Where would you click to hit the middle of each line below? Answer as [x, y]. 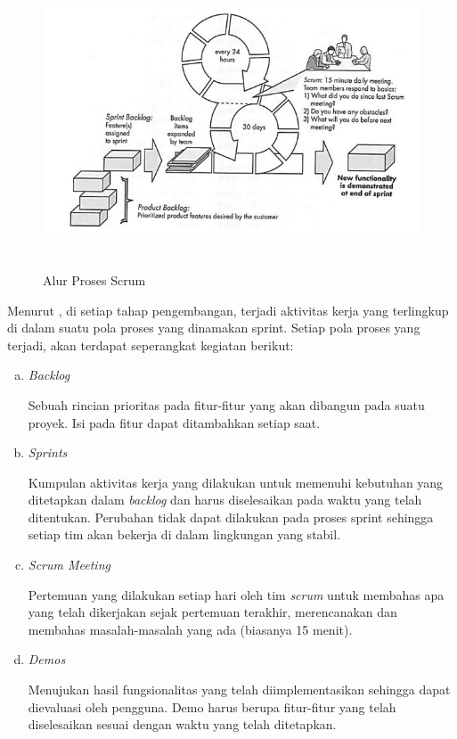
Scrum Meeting [69, 565]
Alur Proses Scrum [94, 279]
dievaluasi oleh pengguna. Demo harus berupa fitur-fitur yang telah [212, 706]
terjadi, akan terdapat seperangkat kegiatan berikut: [151, 345]
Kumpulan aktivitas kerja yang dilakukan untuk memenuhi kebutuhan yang [236, 482]
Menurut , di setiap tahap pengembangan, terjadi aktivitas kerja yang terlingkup [228, 310]
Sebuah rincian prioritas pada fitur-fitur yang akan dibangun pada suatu [226, 404]
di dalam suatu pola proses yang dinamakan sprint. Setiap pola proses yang [214, 328]
